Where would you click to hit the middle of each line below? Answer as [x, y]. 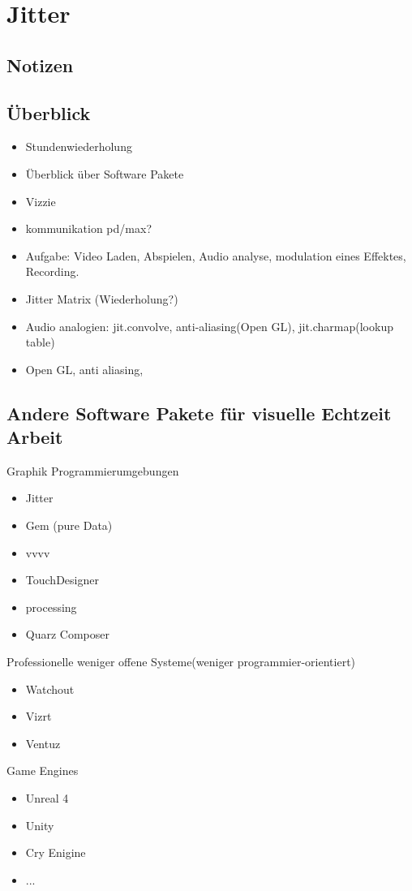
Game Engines [43, 770]
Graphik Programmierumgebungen [93, 470]
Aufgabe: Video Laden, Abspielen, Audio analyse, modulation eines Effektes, [216, 255]
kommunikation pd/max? [88, 228]
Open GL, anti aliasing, [84, 369]
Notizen [40, 65]
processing [51, 607]
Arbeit [35, 437]
